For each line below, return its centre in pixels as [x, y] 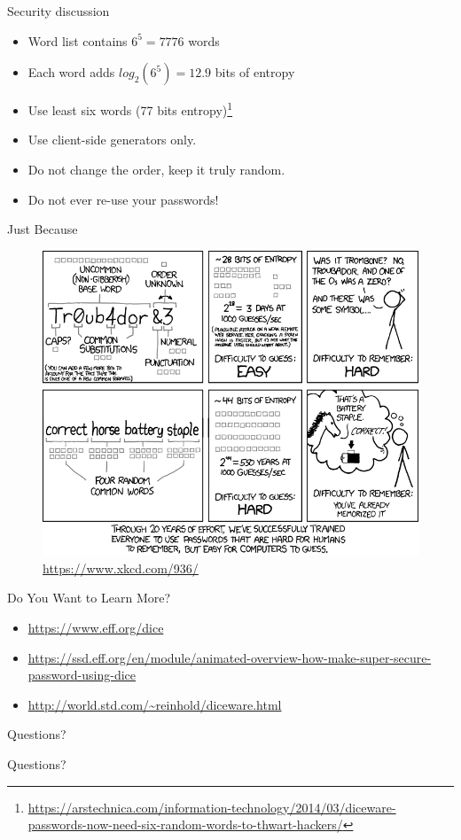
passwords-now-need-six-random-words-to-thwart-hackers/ [185, 824]
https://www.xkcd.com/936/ [121, 568]
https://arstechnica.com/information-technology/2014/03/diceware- [212, 807]
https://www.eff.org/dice [96, 627]
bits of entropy [255, 72]
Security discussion [59, 11]
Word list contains [78, 40]
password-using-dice [82, 675]
